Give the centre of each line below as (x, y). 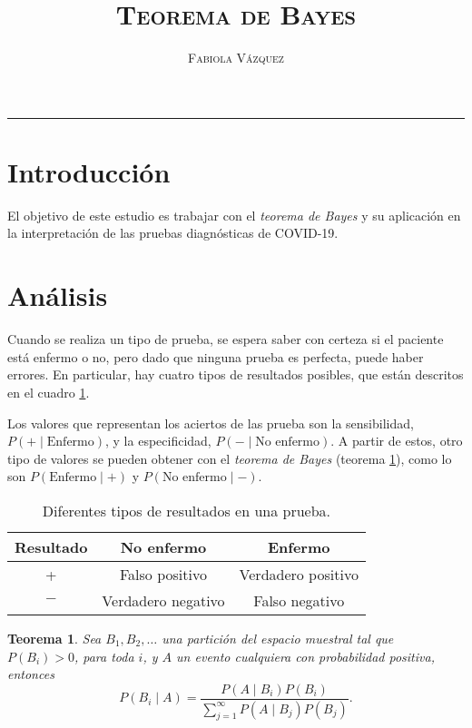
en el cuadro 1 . (49, 392)
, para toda (104, 656)
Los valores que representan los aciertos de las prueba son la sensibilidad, (211, 423)
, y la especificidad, (158, 441)
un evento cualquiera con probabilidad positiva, (305, 656)
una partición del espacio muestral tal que (278, 638)
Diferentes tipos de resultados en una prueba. (187, 510)
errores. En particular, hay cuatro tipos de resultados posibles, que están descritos (236, 374)
